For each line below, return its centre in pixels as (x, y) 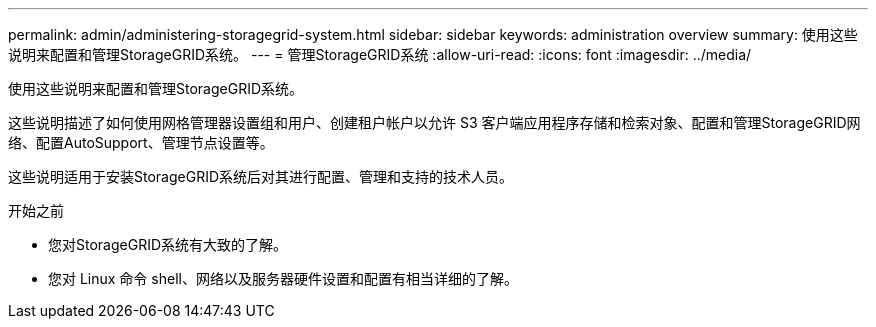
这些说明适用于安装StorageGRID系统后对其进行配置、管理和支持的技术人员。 (261, 176)
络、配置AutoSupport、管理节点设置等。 (141, 142)
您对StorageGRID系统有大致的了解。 (168, 244)
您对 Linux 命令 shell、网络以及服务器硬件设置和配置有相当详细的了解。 (283, 278)
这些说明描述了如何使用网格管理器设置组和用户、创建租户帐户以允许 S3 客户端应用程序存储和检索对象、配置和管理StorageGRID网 (434, 122)
